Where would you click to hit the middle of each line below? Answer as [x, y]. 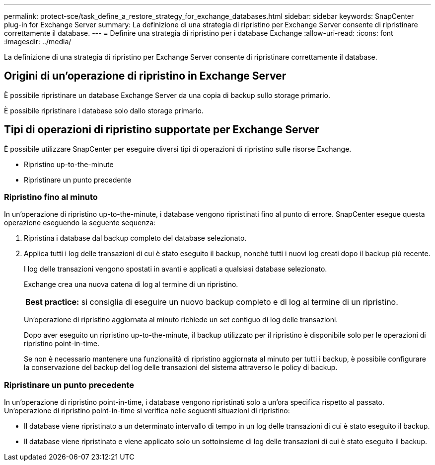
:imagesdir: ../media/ [38, 42]
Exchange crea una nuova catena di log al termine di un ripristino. [131, 284]
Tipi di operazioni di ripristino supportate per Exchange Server [162, 130]
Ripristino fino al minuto [51, 197]
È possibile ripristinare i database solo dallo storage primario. [104, 110]
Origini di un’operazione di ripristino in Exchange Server [145, 76]
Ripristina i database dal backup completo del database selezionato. [135, 238]
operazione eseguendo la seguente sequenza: [80, 223]
